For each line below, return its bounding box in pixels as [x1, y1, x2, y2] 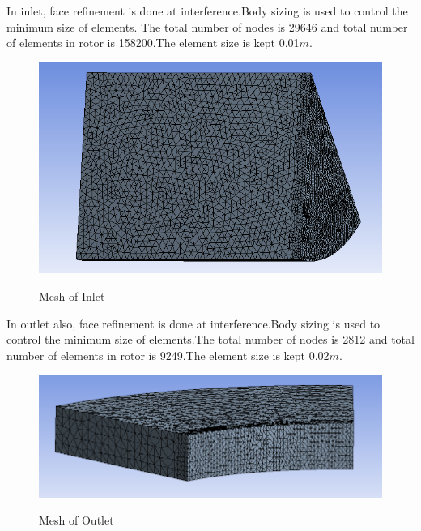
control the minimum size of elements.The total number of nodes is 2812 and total [6, 331, 415, 348]
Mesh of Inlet [39, 287, 105, 304]
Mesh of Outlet [39, 512, 114, 529]
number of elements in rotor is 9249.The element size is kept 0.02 [6, 346, 330, 363]
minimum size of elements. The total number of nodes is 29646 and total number [6, 18, 408, 35]
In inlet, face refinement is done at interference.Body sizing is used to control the [6, 2, 408, 19]
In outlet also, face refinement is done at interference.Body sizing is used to [6, 315, 381, 332]
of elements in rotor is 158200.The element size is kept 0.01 [6, 34, 300, 51]
